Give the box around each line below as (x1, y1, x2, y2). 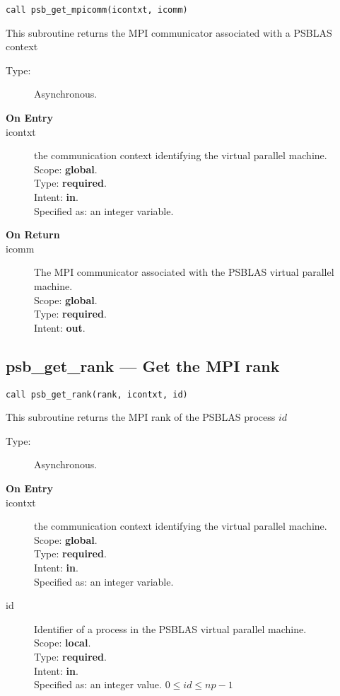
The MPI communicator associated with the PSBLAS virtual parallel (34, 265, 334, 279)
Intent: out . (34, 320, 86, 335)
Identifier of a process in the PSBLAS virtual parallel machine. (34, 621, 307, 636)
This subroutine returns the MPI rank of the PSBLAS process (6, 410, 276, 424)
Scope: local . (34, 635, 91, 650)
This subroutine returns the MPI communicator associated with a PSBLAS (6, 25, 332, 40)
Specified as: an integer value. (34, 677, 162, 692)
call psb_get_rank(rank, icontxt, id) (6, 389, 188, 400)
